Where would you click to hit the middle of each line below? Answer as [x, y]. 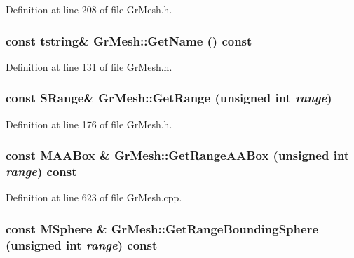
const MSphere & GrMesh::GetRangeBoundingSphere [162, 228]
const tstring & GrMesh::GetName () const [129, 40]
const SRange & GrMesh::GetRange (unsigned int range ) [169, 98]
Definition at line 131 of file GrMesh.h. [89, 66]
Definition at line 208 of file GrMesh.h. [89, 9]
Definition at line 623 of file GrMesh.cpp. [94, 197]
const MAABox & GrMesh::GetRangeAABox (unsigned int [178, 155]
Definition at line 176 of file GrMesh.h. [89, 124]
